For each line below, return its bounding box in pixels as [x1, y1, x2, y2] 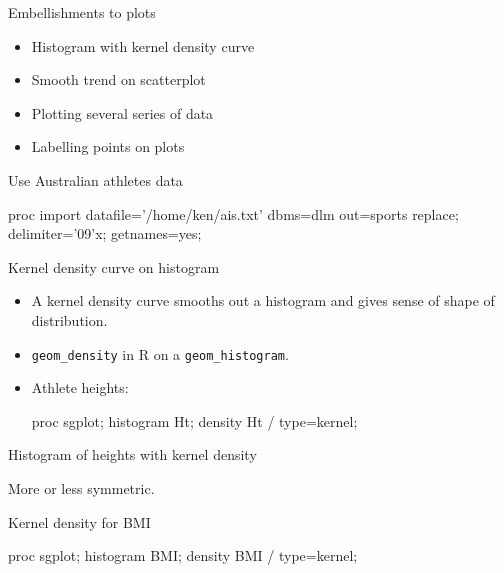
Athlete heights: [31, 377, 129, 398]
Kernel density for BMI [8, 511, 151, 532]
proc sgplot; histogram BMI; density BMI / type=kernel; [8, 545, 358, 566]
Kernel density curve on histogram [8, 256, 220, 277]
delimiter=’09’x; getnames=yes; [8, 223, 202, 244]
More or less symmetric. [8, 477, 155, 498]
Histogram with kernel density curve [31, 35, 255, 56]
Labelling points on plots [31, 136, 185, 157]
